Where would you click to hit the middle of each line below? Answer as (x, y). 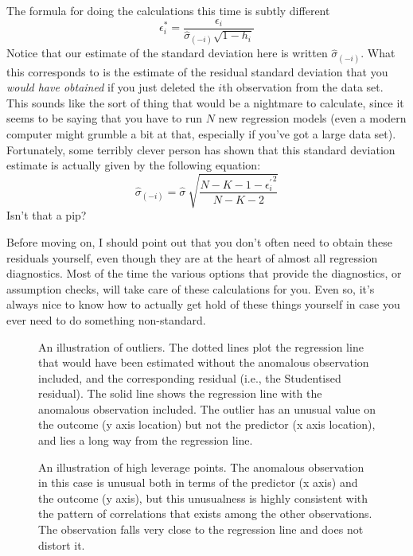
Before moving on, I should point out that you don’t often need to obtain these (199, 241)
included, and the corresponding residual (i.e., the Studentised (190, 377)
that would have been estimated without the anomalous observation (204, 362)
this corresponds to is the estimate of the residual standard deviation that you (197, 71)
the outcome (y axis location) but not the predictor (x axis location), (207, 424)
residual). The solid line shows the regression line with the (180, 393)
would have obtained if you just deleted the (111, 87)
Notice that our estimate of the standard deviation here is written (167, 53)
